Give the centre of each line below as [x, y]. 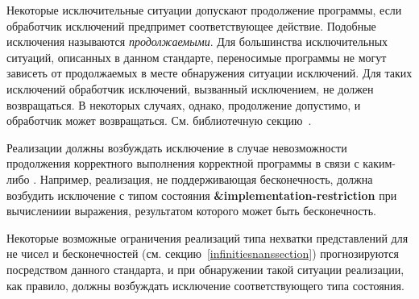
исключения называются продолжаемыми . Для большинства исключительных [197, 42]
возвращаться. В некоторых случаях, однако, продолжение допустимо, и [184, 104]
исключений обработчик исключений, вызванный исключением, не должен [190, 88]
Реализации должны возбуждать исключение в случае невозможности [177, 147]
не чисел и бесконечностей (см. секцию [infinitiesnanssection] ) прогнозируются [203, 253]
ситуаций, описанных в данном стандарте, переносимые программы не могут [197, 57]
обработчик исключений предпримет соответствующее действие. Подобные [191, 25]
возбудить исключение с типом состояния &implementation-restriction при [202, 195]
